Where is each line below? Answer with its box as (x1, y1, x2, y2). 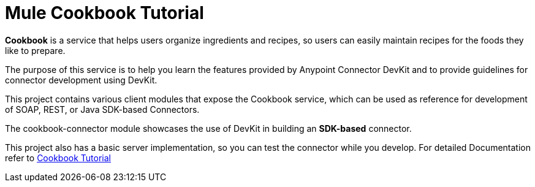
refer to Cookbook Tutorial (5, 152, 111, 163)
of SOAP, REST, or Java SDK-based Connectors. (5, 104, 200, 115)
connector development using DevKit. (5, 74, 157, 85)
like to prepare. (5, 45, 66, 56)
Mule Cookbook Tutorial (5, 2, 204, 23)
